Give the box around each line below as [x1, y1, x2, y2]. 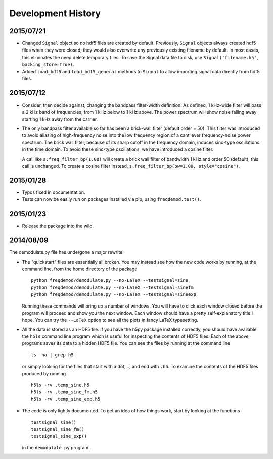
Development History [9, 8, 101, 19]
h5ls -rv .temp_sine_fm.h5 [31, 389, 98, 395]
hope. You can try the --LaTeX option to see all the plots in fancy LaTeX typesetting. [22, 317, 198, 323]
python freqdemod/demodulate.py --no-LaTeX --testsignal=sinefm [31, 284, 194, 290]
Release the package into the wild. [22, 223, 94, 229]
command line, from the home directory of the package [22, 266, 138, 272]
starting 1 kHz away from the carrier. [22, 116, 98, 122]
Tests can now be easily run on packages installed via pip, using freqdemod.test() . [22, 196, 202, 202]
